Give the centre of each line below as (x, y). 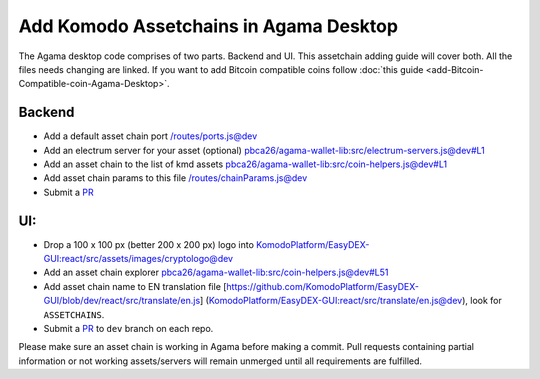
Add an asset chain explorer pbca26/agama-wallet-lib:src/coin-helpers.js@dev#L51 (216, 272)
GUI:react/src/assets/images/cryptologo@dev (138, 259)
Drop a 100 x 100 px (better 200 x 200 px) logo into (149, 244)
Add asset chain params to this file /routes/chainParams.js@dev (175, 178)
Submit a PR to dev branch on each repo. (128, 329)
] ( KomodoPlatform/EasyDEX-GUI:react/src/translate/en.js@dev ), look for (351, 301)
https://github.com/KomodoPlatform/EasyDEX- (323, 286)
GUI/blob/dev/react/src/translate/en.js (122, 301)
